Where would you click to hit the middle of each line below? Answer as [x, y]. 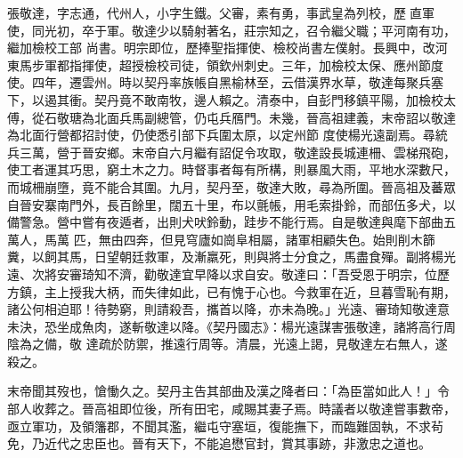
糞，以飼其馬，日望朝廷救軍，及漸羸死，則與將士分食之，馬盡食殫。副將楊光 [231, 257]
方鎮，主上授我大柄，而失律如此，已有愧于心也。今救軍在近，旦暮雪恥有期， [231, 291]
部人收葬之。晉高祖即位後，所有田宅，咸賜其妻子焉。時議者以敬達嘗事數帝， [231, 409]
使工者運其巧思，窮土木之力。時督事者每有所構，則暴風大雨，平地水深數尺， [231, 169]
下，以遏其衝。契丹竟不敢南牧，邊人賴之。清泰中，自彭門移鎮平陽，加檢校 [225, 99]
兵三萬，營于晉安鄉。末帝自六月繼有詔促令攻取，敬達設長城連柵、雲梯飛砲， [231, 152]
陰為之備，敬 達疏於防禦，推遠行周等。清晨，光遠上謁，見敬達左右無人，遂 [227, 344]
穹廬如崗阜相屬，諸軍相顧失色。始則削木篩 [310, 239]
